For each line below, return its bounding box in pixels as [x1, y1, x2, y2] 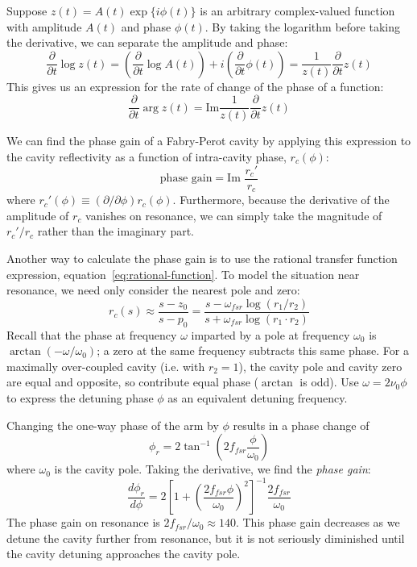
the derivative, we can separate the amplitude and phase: [6, 34, 288, 51]
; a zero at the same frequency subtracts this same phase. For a [97, 342, 409, 359]
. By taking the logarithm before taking [204, 18, 400, 35]
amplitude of [6, 206, 69, 223]
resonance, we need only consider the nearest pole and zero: [6, 281, 300, 298]
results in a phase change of [233, 416, 370, 433]
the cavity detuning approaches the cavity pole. [6, 545, 241, 562]
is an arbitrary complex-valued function [200, 2, 395, 19]
